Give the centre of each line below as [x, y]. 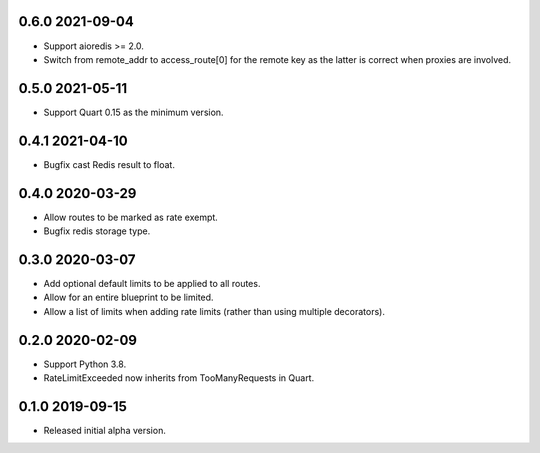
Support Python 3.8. [85, 364]
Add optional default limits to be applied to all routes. [152, 283]
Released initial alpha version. [105, 430]
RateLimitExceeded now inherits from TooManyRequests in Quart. [179, 378]
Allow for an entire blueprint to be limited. [128, 297]
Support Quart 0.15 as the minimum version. [133, 112]
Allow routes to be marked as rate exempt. [131, 217]
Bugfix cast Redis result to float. [109, 164]
